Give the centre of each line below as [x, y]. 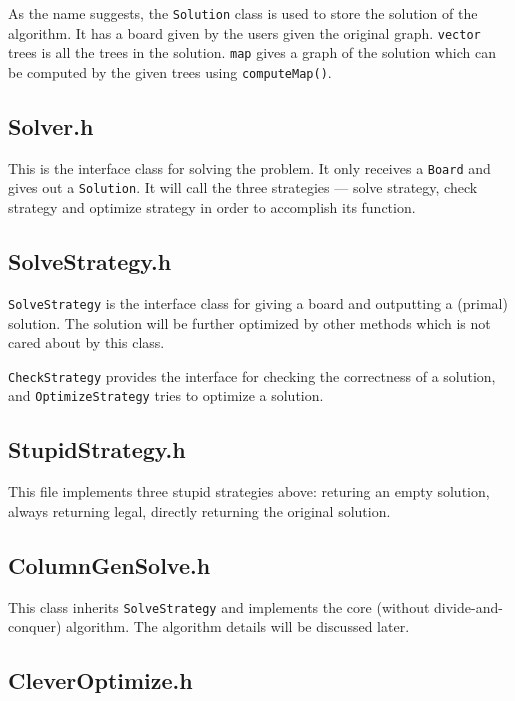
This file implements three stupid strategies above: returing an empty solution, [249, 491]
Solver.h [51, 126]
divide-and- [468, 606]
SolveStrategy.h [90, 261]
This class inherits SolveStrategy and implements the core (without [219, 606]
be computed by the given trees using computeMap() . [170, 71]
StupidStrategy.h [97, 449]
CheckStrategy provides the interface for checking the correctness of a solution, [252, 375]
